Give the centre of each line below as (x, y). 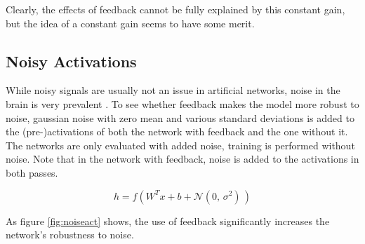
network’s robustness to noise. (70, 235)
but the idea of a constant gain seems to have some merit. (130, 23)
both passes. (32, 172)
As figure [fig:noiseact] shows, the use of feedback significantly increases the (168, 221)
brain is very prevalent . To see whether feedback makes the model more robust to (182, 103)
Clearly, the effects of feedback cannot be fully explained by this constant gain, (175, 9)
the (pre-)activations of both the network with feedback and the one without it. (177, 131)
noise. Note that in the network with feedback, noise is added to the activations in (182, 159)
